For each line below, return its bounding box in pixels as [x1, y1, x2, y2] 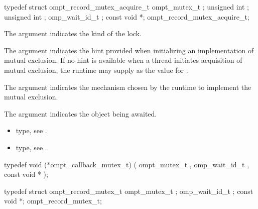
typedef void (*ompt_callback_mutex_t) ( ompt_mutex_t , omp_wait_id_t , [4, 159, 249, 169]
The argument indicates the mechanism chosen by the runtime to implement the [4, 81, 251, 92]
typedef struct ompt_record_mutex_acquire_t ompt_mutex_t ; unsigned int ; [4, 2, 249, 12]
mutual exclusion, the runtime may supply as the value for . [4, 64, 188, 75]
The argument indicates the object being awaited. [4, 108, 157, 119]
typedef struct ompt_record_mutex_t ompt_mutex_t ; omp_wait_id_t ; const [4, 185, 253, 196]
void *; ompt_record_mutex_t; [4, 195, 102, 206]
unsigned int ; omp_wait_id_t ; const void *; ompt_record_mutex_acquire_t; [4, 11, 249, 22]
